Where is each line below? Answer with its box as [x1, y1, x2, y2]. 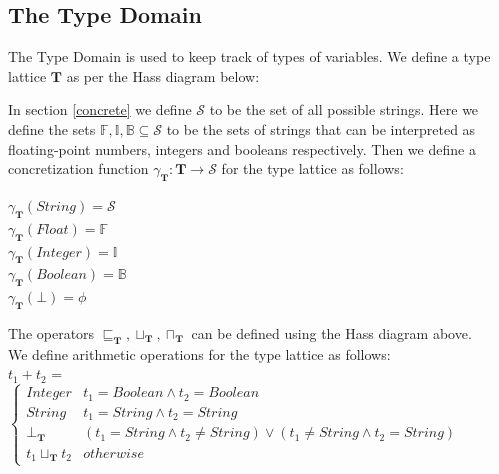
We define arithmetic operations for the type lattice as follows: [8, 343, 391, 364]
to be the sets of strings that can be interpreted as [166, 118, 476, 139]
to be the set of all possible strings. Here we [209, 99, 479, 120]
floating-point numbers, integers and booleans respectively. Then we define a [8, 138, 476, 159]
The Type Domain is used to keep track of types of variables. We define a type [8, 46, 491, 67]
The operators [8, 322, 95, 343]
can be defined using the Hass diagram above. [191, 322, 472, 343]
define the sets [8, 118, 96, 139]
